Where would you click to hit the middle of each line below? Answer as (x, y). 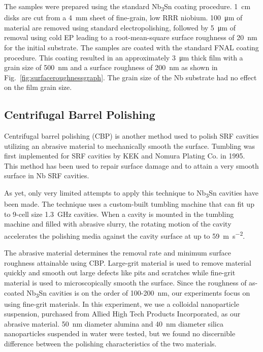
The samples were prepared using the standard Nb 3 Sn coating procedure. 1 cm (127, 7)
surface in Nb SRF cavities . (47, 175)
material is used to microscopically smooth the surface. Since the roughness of (125, 282)
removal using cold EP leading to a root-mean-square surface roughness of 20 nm (131, 37)
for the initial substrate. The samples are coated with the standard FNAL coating (131, 47)
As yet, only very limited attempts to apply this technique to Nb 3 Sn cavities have (131, 193)
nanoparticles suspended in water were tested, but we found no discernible (120, 333)
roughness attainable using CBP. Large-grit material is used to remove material (128, 262)
